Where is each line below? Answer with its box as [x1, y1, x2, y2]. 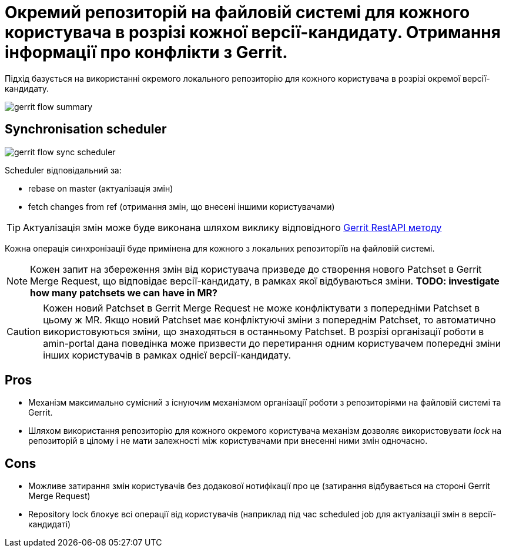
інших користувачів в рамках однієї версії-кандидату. [43, 349, 291, 361]
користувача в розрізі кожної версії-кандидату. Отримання [5, 22, 501, 42]
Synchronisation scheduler [5, 122, 167, 137]
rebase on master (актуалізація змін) [28, 183, 173, 193]
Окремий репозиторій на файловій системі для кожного [5, 2, 470, 22]
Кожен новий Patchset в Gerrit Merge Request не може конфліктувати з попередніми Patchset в [43, 302, 480, 314]
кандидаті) [28, 519, 71, 530]
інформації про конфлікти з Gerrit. [5, 42, 288, 62]
